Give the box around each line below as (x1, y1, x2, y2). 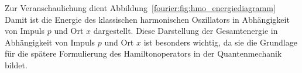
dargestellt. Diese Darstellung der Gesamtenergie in (93, 25, 278, 37)
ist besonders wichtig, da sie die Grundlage (143, 36, 297, 48)
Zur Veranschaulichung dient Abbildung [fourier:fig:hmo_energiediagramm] (5, 2, 276, 13)
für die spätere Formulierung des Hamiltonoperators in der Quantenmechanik (5, 47, 282, 60)
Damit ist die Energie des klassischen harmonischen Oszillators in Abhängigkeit (5, 13, 290, 25)
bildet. (5, 58, 28, 71)
